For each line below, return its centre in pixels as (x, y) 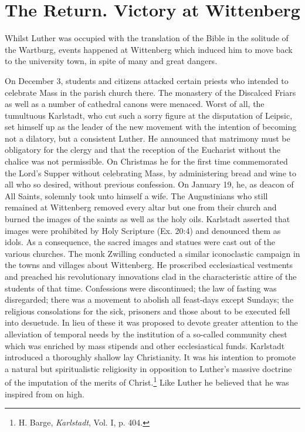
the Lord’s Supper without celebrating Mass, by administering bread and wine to (150, 173)
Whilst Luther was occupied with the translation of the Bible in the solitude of (147, 38)
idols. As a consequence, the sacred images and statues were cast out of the (140, 242)
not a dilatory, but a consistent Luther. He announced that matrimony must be (148, 138)
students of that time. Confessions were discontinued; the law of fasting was (141, 288)
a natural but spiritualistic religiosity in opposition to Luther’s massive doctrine (148, 368)
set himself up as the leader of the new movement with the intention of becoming (151, 127)
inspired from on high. (45, 394)
